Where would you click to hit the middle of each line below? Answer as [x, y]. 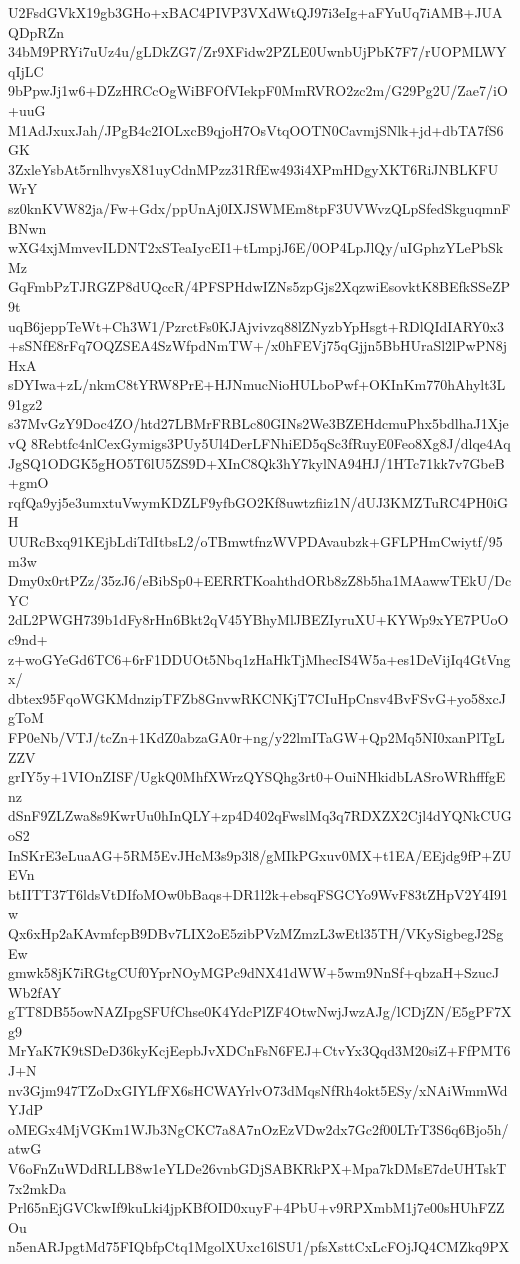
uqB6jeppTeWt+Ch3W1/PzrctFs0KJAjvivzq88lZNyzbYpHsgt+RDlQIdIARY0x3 [256, 325]
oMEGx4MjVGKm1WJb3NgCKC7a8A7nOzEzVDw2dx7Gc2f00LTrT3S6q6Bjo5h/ [258, 1128]
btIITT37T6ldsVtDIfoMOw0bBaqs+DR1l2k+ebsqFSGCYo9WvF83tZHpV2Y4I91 [258, 893]
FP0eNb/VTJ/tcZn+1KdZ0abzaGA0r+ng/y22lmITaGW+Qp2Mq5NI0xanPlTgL [256, 736]
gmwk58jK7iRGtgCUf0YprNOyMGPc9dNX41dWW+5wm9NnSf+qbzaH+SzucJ [254, 972]
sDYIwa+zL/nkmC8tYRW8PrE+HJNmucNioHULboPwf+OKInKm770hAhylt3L [257, 384]
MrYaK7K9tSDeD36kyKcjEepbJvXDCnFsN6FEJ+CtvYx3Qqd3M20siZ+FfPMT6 [259, 1050]
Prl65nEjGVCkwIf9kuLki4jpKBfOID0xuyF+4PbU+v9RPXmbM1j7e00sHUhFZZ [256, 1207]
